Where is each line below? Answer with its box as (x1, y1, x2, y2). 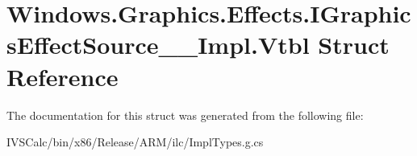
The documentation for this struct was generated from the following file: (6, 106, 364, 123)
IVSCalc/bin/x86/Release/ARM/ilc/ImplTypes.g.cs (6, 133, 264, 150)
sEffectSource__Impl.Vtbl (6, 28, 310, 61)
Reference (6, 60, 119, 92)
